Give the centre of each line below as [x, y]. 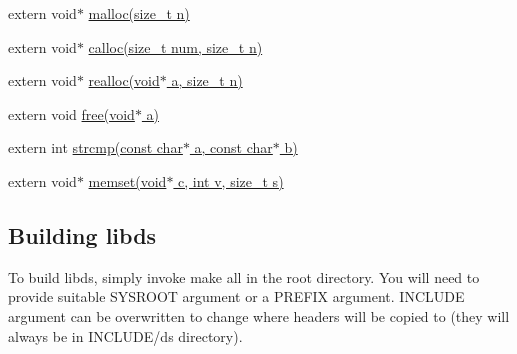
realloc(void [124, 80]
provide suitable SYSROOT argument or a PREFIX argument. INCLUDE [236, 296]
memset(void [127, 180]
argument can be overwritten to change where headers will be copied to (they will [259, 315]
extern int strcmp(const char [95, 147]
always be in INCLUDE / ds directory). [125, 335]
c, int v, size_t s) [231, 180]
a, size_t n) [207, 80]
